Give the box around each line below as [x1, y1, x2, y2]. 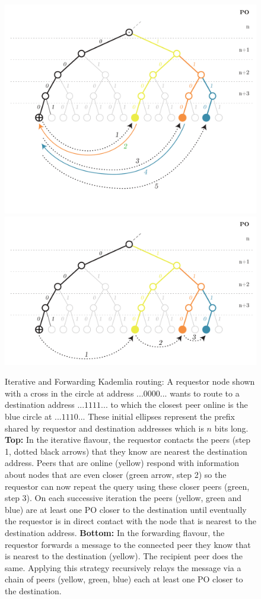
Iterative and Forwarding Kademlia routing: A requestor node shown [5, 375, 255, 388]
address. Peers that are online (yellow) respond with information [5, 457, 240, 469]
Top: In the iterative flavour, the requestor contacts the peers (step [5, 433, 251, 446]
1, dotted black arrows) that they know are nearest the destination [5, 445, 247, 457]
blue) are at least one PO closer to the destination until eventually [5, 503, 247, 515]
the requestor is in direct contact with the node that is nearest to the [5, 515, 256, 527]
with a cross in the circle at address [5, 386, 134, 399]
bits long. [214, 421, 249, 434]
